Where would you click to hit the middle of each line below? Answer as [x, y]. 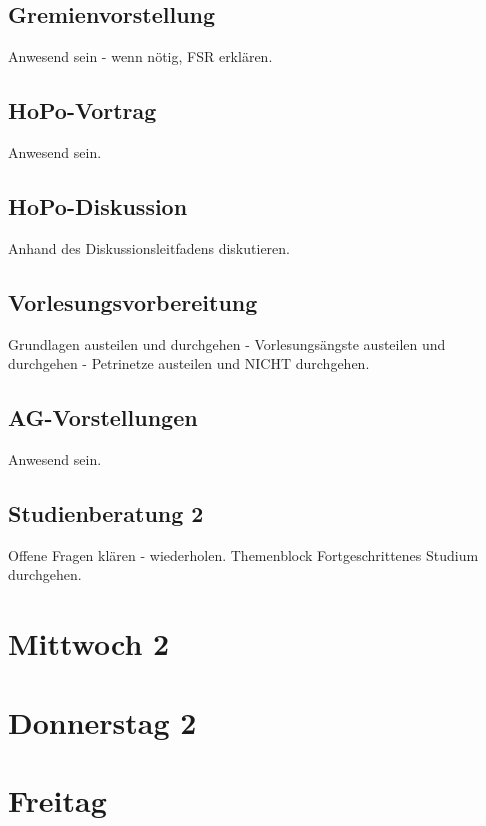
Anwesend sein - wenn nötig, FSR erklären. [140, 56]
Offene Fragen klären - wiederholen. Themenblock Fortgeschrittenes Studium [243, 554]
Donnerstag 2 [102, 721]
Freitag [57, 799]
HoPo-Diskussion [98, 205]
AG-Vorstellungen [103, 417]
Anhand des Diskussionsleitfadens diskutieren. [149, 247]
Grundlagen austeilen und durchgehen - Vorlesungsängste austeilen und [227, 343]
